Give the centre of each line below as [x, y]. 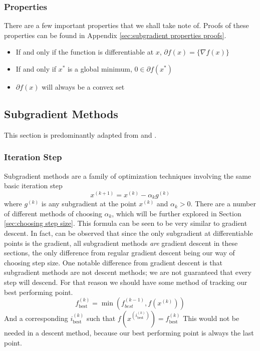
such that [101, 318]
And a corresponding [36, 318]
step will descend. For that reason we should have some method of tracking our [126, 282]
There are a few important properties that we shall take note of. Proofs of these [126, 25]
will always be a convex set [83, 87]
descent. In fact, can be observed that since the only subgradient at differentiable [128, 233]
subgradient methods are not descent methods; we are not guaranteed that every [128, 272]
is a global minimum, [100, 69]
